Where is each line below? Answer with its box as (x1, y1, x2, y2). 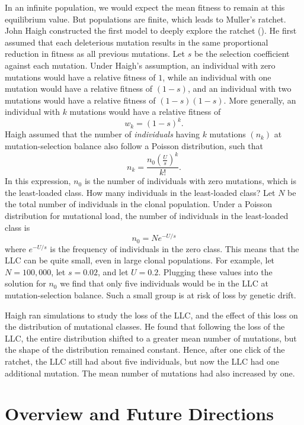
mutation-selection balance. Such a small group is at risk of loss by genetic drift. (5, 289, 296, 301)
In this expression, (5, 175, 71, 187)
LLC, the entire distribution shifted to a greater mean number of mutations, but (5, 331, 297, 344)
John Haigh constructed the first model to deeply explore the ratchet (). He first (5, 24, 297, 37)
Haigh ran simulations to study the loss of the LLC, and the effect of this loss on (5, 308, 298, 321)
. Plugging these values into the (158, 265, 273, 278)
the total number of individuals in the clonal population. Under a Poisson (5, 198, 272, 210)
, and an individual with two (187, 82, 292, 95)
